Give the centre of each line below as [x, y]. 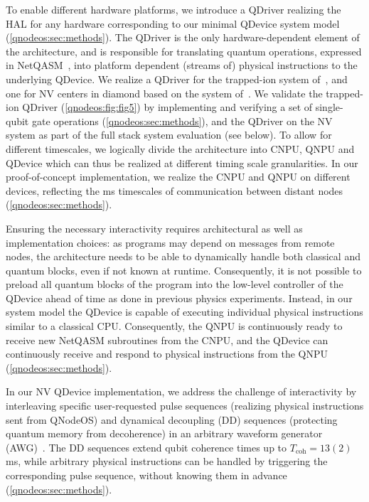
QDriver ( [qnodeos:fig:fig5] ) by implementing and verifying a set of [167, 107]
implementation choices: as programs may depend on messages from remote [170, 242]
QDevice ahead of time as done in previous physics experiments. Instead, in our [179, 298]
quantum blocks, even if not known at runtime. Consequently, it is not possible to [184, 270]
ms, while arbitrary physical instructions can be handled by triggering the [167, 461]
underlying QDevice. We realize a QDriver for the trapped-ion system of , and [177, 79]
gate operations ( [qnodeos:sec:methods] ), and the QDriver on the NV [182, 121]
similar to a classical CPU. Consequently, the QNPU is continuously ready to [174, 326]
